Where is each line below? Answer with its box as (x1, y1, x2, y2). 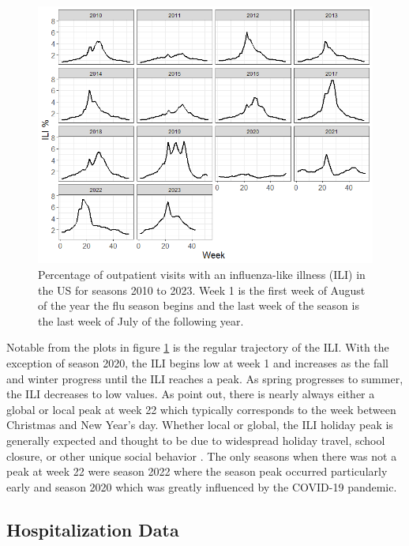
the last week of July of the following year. (38, 312, 244, 329)
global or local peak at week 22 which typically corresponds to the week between (6, 401, 396, 417)
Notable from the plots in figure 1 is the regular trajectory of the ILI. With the (6, 339, 389, 356)
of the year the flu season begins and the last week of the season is (38, 297, 359, 314)
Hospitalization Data (6, 517, 179, 541)
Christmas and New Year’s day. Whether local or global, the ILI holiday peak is (6, 416, 393, 433)
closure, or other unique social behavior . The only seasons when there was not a (6, 447, 397, 464)
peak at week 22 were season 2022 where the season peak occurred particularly (6, 463, 388, 480)
